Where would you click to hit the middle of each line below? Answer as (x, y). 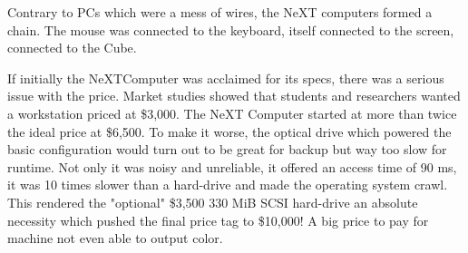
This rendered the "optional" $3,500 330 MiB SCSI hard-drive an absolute (213, 202)
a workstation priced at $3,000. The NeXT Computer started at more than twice (232, 113)
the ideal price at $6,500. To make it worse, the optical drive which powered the (229, 131)
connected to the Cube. (72, 48)
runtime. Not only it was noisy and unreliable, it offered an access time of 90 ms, (232, 166)
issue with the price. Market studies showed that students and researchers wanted (234, 96)
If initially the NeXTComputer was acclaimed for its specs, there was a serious (226, 78)
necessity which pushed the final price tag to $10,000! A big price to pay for (218, 220)
